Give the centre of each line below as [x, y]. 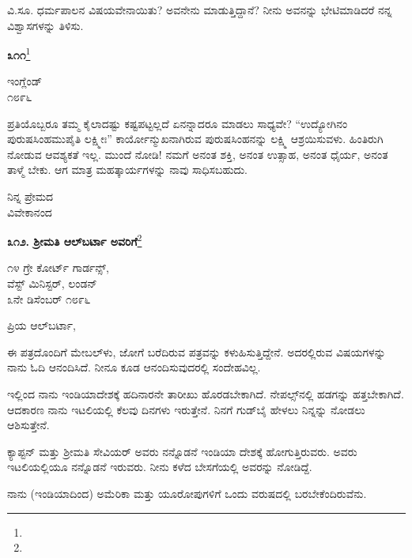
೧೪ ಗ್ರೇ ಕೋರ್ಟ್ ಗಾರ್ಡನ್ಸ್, [58, 268]
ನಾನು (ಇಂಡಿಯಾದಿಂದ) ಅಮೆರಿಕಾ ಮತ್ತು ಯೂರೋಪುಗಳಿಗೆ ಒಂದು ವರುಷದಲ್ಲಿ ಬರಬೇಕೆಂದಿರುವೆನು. [187, 493]
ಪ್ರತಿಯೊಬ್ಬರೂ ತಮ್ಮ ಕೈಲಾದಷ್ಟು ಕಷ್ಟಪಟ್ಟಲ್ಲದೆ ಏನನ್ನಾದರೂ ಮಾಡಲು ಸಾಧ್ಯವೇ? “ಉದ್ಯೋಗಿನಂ [178, 123]
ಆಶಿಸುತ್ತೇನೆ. [28, 425]
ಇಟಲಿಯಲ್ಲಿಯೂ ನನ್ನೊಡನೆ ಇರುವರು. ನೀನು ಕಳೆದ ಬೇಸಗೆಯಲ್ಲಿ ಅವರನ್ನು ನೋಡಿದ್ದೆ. [160, 467]
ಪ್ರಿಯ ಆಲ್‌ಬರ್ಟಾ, [42, 325]
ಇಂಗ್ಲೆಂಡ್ [25, 81]
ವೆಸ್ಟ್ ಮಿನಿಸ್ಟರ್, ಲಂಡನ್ [52, 283]
